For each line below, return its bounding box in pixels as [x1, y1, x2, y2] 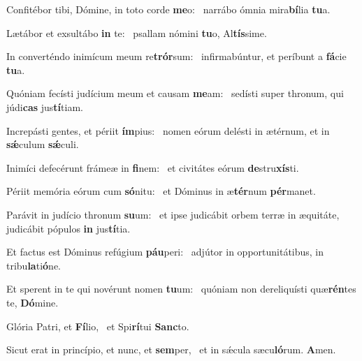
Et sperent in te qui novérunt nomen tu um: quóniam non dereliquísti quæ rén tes [6, 281, 356, 296]
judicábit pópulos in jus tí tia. [6, 221, 131, 235]
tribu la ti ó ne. [6, 258, 61, 272]
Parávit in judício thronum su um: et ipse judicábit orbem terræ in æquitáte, [6, 207, 340, 221]
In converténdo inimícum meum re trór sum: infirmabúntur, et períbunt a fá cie [6, 49, 347, 64]
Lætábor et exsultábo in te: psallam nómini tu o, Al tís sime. [6, 25, 267, 40]
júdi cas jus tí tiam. [6, 99, 83, 114]
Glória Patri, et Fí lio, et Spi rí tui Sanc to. [6, 318, 189, 333]
